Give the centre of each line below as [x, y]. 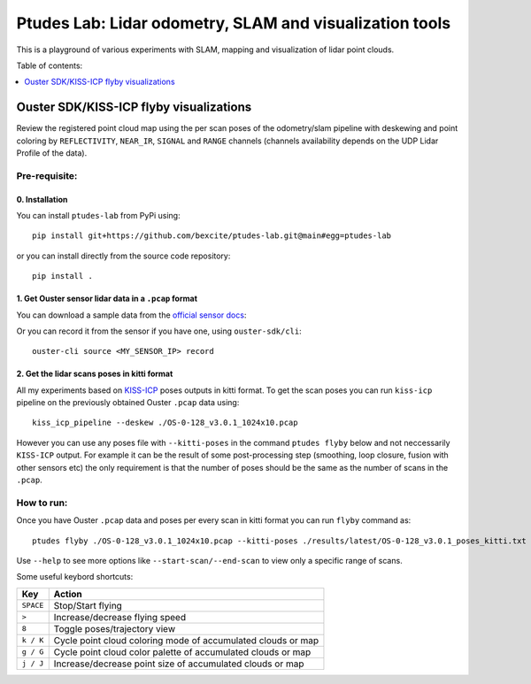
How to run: [42, 503]
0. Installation [42, 199]
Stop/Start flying [88, 605]
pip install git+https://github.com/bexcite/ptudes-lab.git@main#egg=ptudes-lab [212, 236]
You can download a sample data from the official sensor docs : [131, 315]
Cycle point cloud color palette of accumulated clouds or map [182, 652]
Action [68, 594]
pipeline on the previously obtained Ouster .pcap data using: [128, 403]
